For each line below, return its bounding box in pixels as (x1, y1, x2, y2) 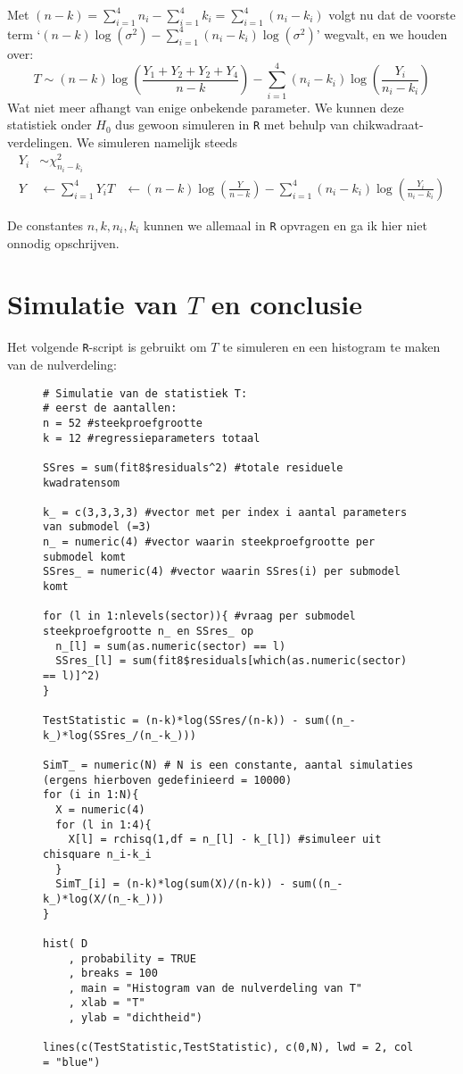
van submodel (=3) (43, 520, 152, 534)
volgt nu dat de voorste (328, 5, 456, 23)
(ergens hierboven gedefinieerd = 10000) (43, 773, 293, 787)
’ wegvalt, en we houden (316, 24, 448, 43)
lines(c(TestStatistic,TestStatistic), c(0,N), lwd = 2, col (43, 1041, 414, 1054)
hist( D (43, 937, 88, 950)
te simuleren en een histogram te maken (222, 337, 441, 356)
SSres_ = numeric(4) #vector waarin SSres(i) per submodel (43, 565, 401, 579)
